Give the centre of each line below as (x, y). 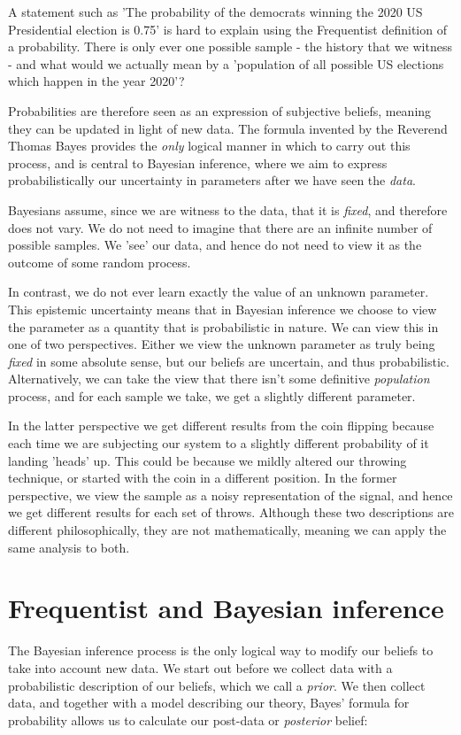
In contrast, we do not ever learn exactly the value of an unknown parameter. (219, 292)
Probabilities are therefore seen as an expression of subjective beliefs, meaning (220, 110)
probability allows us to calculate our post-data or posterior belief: (188, 720)
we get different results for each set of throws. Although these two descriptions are (231, 512)
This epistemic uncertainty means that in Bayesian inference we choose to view (223, 309)
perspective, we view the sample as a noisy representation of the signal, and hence (230, 495)
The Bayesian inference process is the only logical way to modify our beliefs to (221, 650)
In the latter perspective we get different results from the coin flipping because (221, 426)
